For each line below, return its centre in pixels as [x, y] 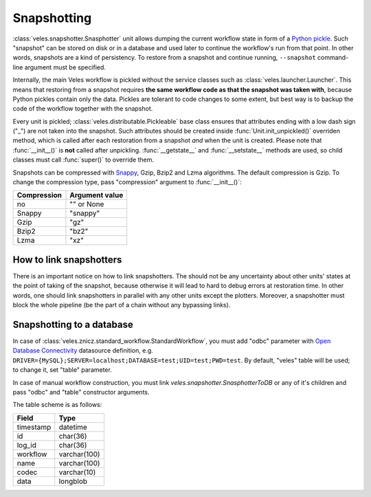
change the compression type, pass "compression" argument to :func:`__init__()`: [127, 182]
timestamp [34, 427]
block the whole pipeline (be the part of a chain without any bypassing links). [122, 305]
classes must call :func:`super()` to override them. [83, 160]
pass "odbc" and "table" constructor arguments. [81, 392]
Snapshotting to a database [73, 324]
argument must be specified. [65, 67]
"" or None [87, 204]
